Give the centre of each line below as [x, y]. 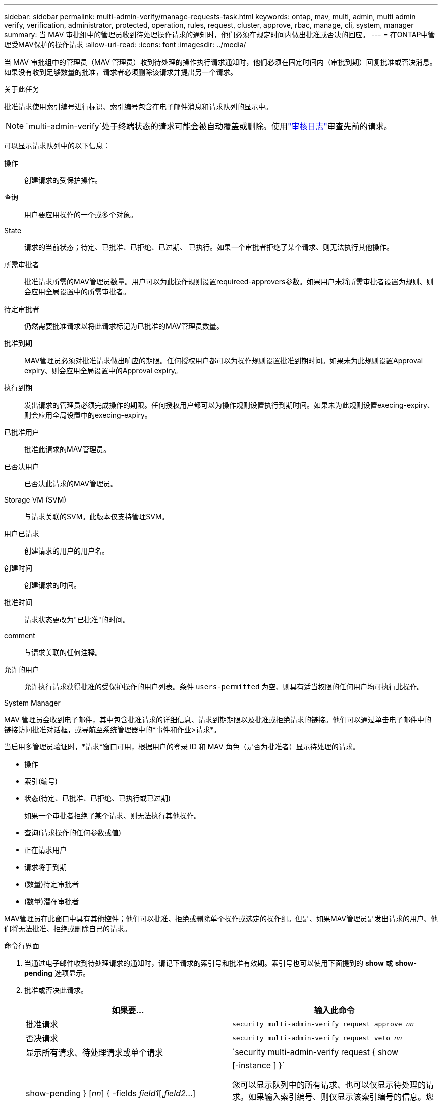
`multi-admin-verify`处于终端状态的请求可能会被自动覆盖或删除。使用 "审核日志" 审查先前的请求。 [209, 126]
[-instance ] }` [259, 1065]
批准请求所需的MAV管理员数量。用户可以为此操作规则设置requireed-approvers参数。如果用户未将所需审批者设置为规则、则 [229, 282]
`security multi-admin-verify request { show [315, 1052]
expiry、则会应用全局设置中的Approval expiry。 [103, 370]
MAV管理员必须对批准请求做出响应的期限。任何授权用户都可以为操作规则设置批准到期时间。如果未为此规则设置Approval [224, 360]
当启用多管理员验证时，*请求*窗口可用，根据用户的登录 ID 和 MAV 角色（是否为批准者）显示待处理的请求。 [182, 747]
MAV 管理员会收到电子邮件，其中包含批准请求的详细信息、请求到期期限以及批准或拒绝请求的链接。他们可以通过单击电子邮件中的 [218, 719]
